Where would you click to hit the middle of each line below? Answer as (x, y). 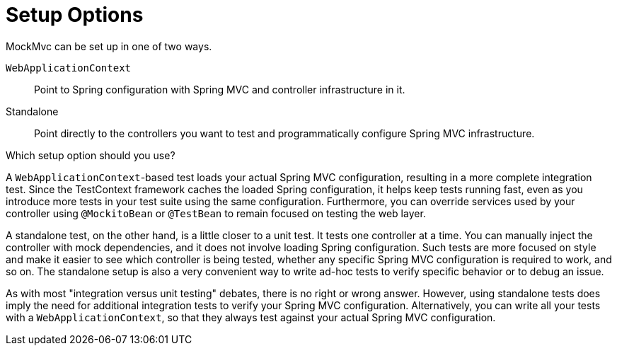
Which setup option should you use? (91, 155)
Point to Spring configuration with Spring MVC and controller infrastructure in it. (220, 89)
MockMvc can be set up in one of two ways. (109, 46)
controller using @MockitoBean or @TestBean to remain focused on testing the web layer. (216, 213)
